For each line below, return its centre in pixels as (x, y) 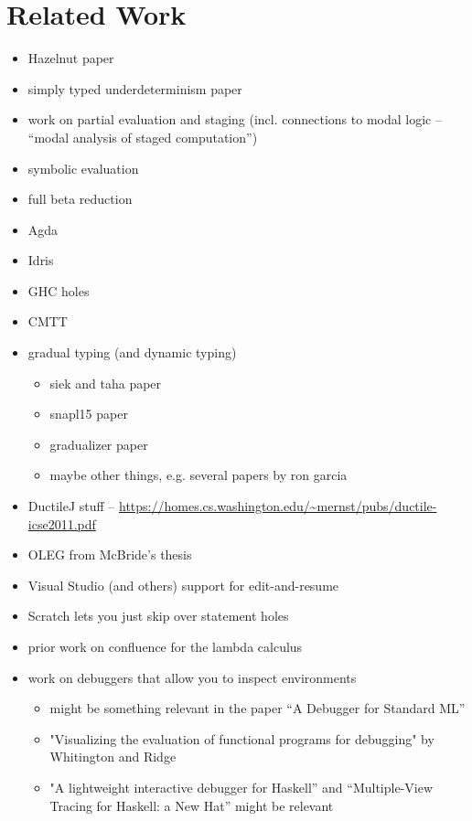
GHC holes (59, 290)
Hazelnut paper (71, 58)
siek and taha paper (106, 383)
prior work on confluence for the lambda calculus (165, 646)
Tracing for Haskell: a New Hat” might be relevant (192, 805)
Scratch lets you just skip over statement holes (158, 616)
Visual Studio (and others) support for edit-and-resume (183, 585)
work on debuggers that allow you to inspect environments (192, 677)
